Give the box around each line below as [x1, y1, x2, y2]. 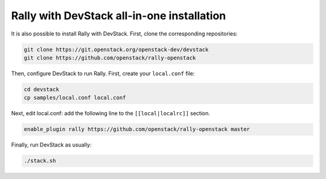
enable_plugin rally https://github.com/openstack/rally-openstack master [24, 126, 251, 133]
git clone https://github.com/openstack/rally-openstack [24, 54, 196, 61]
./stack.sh [24, 157, 56, 165]
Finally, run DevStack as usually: [11, 141, 92, 148]
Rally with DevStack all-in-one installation [11, 9, 226, 22]
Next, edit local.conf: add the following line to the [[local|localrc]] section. [11, 110, 211, 117]
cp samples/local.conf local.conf [24, 94, 126, 102]
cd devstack [24, 86, 60, 93]
